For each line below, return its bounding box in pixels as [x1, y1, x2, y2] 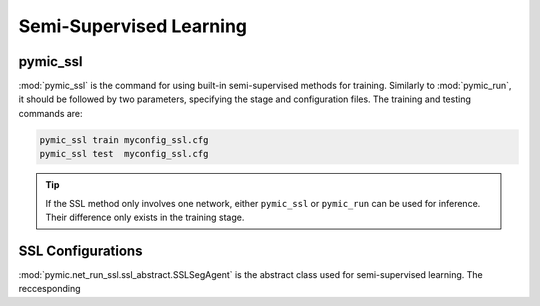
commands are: [18, 107, 84, 119]
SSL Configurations [18, 242, 143, 259]
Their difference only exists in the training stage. [45, 211, 245, 223]
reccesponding [18, 283, 81, 295]
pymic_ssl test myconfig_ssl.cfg [39, 148, 209, 160]
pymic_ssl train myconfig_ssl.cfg [39, 134, 209, 145]
